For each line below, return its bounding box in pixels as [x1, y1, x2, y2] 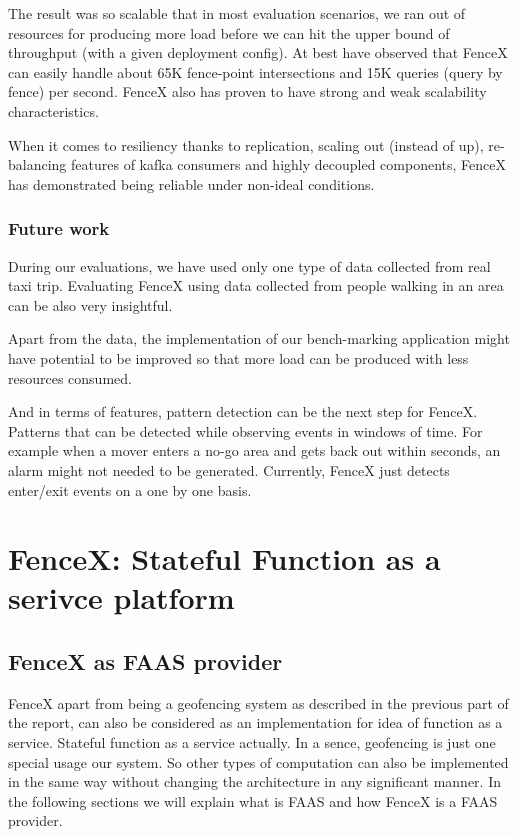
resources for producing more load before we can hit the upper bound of [8, 22, 450, 43]
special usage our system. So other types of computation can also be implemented [8, 751, 509, 772]
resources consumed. [8, 367, 132, 388]
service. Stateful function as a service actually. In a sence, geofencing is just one [8, 732, 496, 753]
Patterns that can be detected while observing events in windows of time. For [8, 420, 483, 441]
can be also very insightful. [8, 294, 173, 315]
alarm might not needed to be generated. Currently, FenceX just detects [8, 459, 450, 480]
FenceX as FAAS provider [8, 646, 283, 677]
